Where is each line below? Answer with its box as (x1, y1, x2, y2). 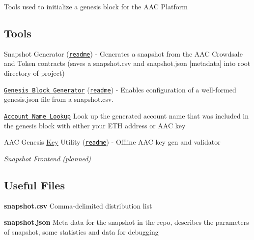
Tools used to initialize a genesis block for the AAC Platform (4, 1, 188, 11)
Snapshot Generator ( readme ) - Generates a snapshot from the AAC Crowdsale (4, 48, 243, 59)
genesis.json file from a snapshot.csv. (4, 94, 114, 104)
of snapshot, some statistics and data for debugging (4, 226, 159, 237)
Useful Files (4, 177, 65, 192)
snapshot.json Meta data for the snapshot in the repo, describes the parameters (4, 217, 249, 227)
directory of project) (4, 68, 65, 78)
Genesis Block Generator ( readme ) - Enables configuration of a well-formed (4, 84, 236, 94)
